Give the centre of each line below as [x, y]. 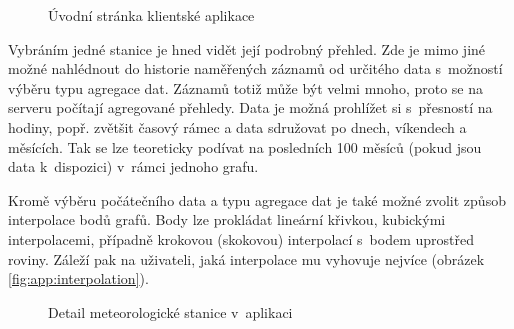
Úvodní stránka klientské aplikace [151, 15]
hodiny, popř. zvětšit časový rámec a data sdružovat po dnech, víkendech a [237, 126]
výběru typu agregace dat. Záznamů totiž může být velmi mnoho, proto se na [246, 87]
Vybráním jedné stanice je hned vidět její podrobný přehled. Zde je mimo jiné [247, 48]
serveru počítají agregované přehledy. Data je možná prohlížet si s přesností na [250, 107]
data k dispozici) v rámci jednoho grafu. [133, 166]
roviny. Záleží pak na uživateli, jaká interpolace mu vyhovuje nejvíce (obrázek [246, 258]
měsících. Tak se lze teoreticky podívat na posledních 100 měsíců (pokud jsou [245, 146]
